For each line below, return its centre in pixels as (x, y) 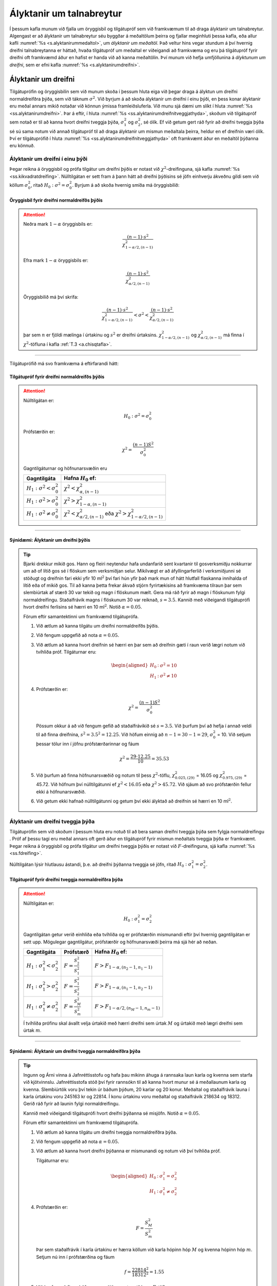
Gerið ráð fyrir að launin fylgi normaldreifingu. (72, 1104)
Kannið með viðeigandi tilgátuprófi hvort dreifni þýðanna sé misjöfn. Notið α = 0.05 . (112, 1113)
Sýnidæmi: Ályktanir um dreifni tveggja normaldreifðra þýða (75, 1051)
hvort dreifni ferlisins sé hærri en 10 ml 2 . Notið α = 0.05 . (83, 607)
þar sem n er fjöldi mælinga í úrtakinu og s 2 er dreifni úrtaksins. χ (93, 335)
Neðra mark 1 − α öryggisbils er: (58, 224)
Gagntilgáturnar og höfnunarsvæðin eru (65, 468)
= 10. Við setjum (234, 734)
